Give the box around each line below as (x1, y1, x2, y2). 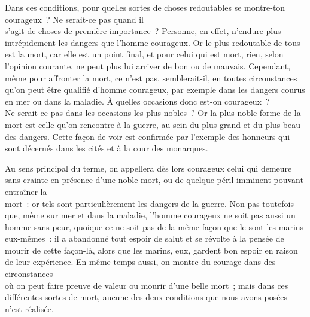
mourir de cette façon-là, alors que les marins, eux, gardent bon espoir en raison (5, 243, 298, 256)
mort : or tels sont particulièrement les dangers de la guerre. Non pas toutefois (5, 197, 294, 209)
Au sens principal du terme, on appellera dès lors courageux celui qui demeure (5, 161, 292, 174)
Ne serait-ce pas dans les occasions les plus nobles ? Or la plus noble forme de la (5, 106, 301, 119)
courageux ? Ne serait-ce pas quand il (5, 13, 144, 25)
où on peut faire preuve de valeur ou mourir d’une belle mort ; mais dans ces (5, 279, 288, 291)
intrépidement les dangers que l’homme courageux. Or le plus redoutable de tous (5, 36, 300, 48)
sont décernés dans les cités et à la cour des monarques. (5, 142, 208, 154)
